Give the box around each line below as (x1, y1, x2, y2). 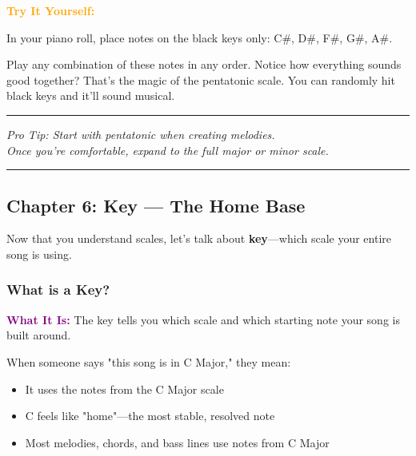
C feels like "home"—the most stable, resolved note (25, 407, 275, 424)
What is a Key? (6, 280, 110, 299)
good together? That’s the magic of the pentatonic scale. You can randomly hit (6, 71, 395, 88)
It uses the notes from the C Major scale (25, 380, 224, 397)
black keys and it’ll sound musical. (6, 87, 175, 104)
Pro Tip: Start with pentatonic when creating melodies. (6, 125, 275, 142)
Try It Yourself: (6, 2, 95, 18)
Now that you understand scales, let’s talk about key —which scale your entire (6, 230, 391, 247)
